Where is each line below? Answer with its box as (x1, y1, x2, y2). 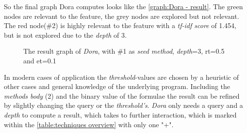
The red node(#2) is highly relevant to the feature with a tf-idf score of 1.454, (4, 20, 236, 30)
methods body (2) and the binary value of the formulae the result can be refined (4, 90, 240, 101)
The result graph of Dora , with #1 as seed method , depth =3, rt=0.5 (23, 46, 225, 56)
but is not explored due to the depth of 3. (4, 30, 127, 40)
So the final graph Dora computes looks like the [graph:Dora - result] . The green (4, 1, 243, 11)
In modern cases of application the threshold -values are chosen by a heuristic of (4, 72, 239, 82)
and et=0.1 (23, 55, 56, 65)
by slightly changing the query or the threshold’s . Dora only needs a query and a (4, 100, 243, 110)
